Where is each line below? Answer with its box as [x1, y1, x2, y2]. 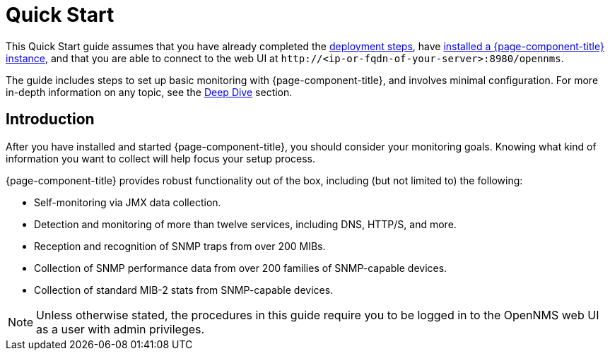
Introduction [6, 110, 95, 129]
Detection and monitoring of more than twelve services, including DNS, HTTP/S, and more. [34, 218, 457, 230]
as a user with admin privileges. [36, 321, 205, 336]
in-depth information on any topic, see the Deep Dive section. [6, 85, 293, 98]
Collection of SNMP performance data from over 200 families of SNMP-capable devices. [34, 261, 447, 274]
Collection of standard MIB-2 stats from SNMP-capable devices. [34, 283, 334, 296]
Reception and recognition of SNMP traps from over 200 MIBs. [34, 239, 326, 252]
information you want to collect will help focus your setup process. [6, 152, 316, 165]
